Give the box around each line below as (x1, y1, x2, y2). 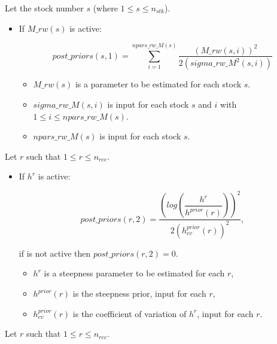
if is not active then (19, 246, 91, 259)
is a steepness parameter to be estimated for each (44, 267, 225, 279)
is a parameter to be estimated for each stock (75, 78, 242, 90)
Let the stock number (5, 2, 84, 14)
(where (93, 2, 118, 14)
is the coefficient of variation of (72, 307, 187, 319)
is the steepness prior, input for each (72, 287, 206, 300)
